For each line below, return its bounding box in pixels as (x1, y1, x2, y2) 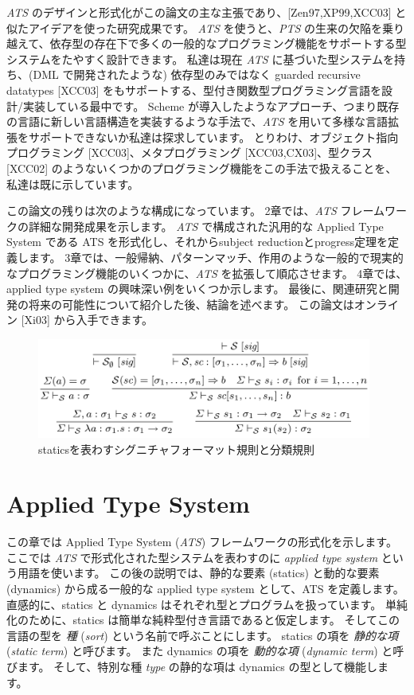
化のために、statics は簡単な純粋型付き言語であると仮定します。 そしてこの (6, 611, 400, 628)
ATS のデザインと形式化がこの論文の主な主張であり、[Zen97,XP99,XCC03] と (6, 4, 407, 20)
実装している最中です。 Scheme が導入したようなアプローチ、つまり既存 (22, 97, 400, 114)
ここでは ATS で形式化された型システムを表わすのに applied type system (6, 549, 378, 565)
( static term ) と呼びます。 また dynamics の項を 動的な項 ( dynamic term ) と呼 (6, 642, 404, 659)
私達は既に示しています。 (6, 175, 139, 192)
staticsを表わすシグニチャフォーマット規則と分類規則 (38, 440, 314, 457)
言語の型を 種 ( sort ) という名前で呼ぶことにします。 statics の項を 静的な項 (6, 627, 398, 643)
